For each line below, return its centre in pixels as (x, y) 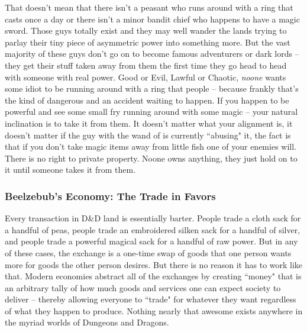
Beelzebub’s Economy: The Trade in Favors (110, 196)
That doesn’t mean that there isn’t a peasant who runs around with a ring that (149, 7)
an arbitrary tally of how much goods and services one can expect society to (143, 287)
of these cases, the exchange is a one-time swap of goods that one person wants (148, 252)
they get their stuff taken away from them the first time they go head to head (146, 65)
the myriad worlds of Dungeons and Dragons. (87, 322)
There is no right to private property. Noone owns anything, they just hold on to (151, 158)
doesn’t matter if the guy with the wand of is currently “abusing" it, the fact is (148, 135)
